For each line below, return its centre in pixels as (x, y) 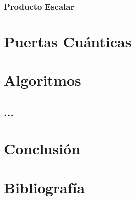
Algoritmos (43, 80)
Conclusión (42, 148)
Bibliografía (45, 187)
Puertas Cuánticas (68, 41)
